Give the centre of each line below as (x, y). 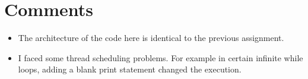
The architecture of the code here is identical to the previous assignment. (151, 38)
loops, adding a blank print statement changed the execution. (130, 69)
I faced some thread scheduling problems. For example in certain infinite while (161, 57)
